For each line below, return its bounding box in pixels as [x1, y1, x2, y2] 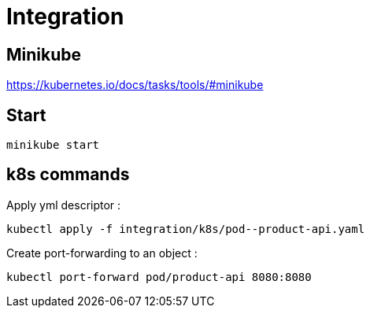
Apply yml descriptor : [6, 198, 121, 212]
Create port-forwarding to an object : [6, 246, 198, 260]
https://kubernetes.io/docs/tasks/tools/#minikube [6, 78, 264, 92]
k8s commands [6, 164, 130, 185]
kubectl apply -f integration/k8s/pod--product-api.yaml [6, 222, 365, 235]
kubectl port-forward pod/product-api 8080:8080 [6, 270, 312, 283]
